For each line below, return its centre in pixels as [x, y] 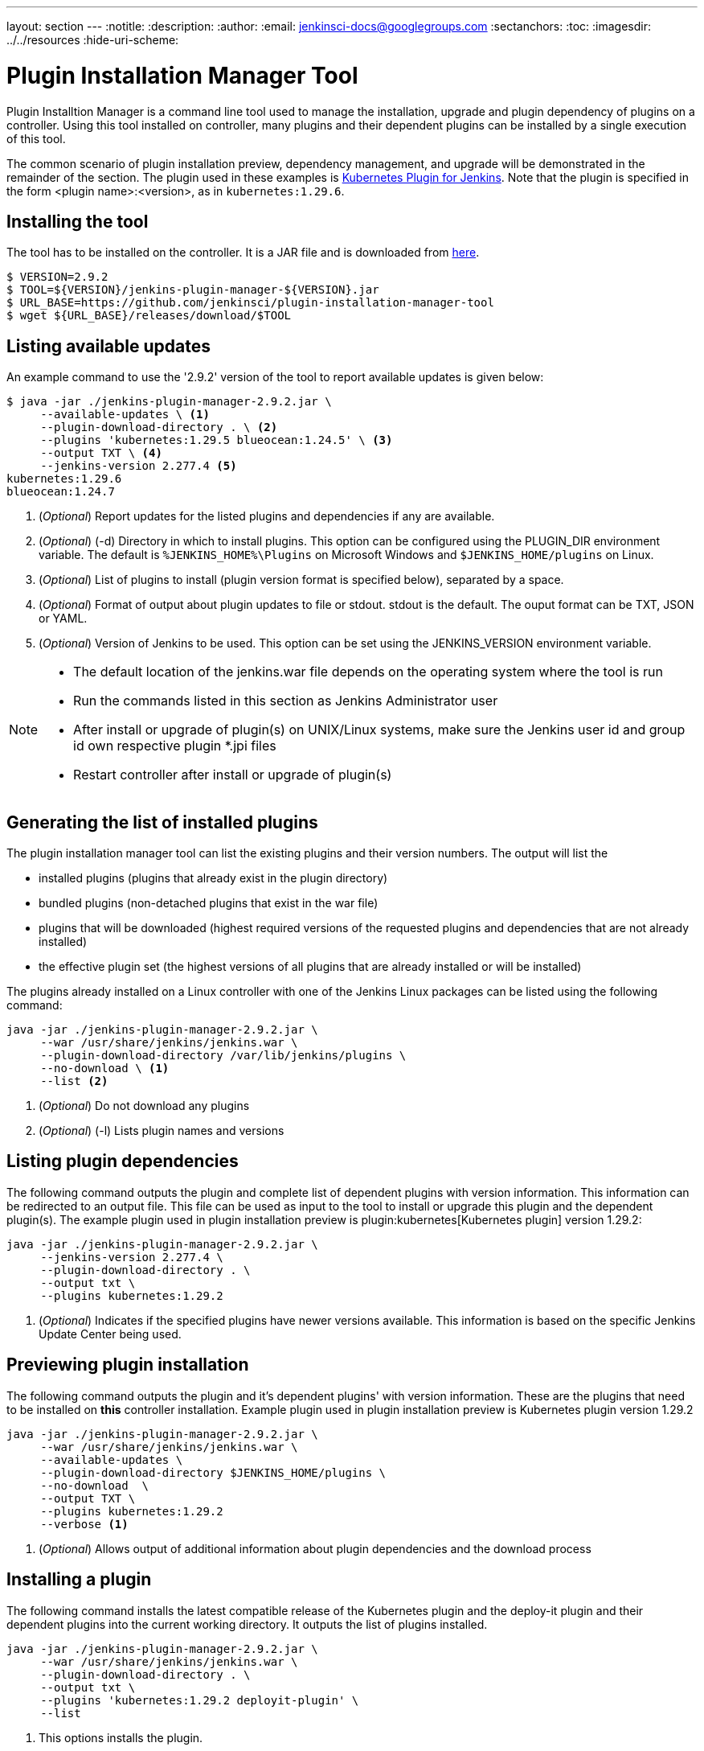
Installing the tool [78, 221]
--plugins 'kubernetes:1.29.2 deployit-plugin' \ [200, 1700]
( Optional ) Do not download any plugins [144, 1106]
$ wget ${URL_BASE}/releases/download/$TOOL [149, 316]
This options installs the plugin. [121, 1737]
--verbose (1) [84, 1524]
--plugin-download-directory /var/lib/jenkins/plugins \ [223, 1056]
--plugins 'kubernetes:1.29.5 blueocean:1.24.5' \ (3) [217, 440]
